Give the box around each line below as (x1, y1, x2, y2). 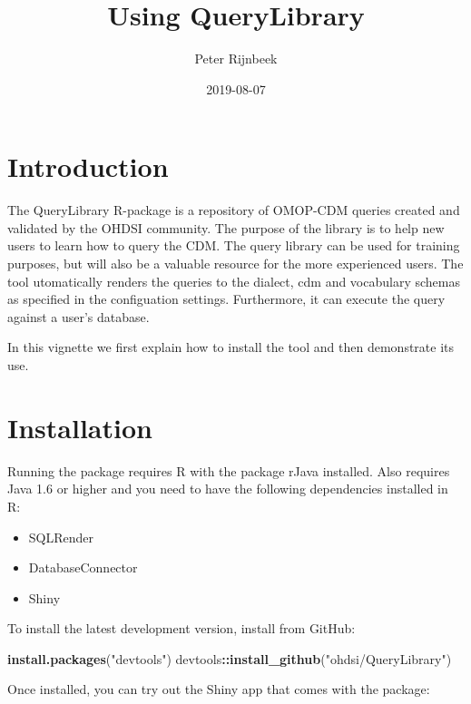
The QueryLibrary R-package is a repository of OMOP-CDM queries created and (7, 200, 460, 220)
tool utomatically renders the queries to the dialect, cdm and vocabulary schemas (7, 271, 460, 290)
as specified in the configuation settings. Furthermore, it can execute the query (7, 289, 446, 308)
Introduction (7, 148, 169, 185)
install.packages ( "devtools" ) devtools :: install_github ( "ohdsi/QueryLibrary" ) (7, 649, 452, 668)
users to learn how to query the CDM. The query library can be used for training (7, 236, 460, 255)
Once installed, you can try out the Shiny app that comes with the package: (7, 680, 430, 699)
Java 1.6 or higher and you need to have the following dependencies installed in (7, 479, 448, 498)
